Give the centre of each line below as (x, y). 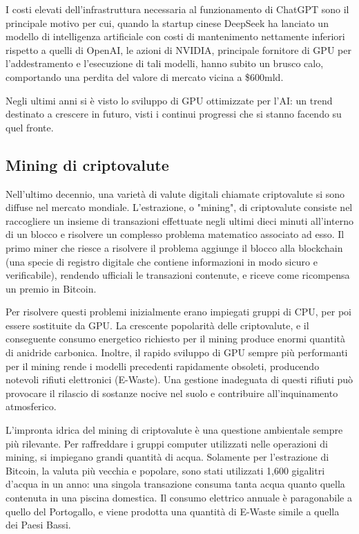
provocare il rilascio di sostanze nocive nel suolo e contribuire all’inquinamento (172, 393)
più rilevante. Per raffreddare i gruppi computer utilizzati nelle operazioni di (167, 443)
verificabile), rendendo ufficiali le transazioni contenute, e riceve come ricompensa (178, 275)
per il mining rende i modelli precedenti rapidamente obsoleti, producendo (163, 366)
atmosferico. (31, 406)
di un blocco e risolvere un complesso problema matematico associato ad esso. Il (175, 234)
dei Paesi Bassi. (38, 525)
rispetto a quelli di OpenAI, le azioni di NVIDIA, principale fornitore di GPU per (178, 49)
